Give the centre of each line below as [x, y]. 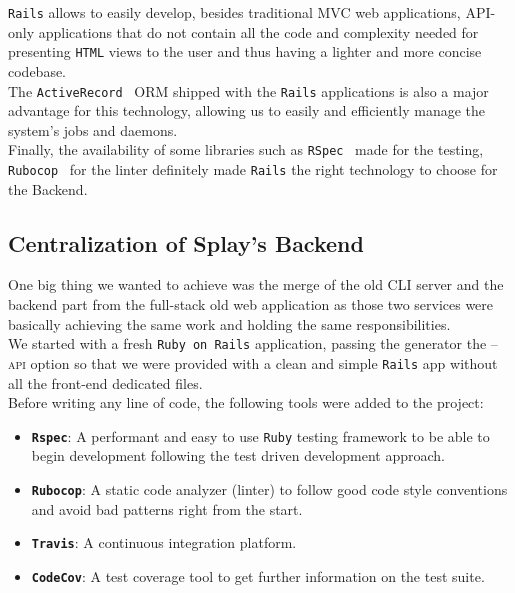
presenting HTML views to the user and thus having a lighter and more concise [245, 51]
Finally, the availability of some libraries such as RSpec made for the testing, [246, 149]
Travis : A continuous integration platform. [164, 542]
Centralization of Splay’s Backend [186, 242]
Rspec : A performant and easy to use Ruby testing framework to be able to [260, 435]
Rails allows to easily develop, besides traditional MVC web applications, [234, 12]
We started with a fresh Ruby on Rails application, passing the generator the [247, 343]
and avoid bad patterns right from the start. [167, 508]
